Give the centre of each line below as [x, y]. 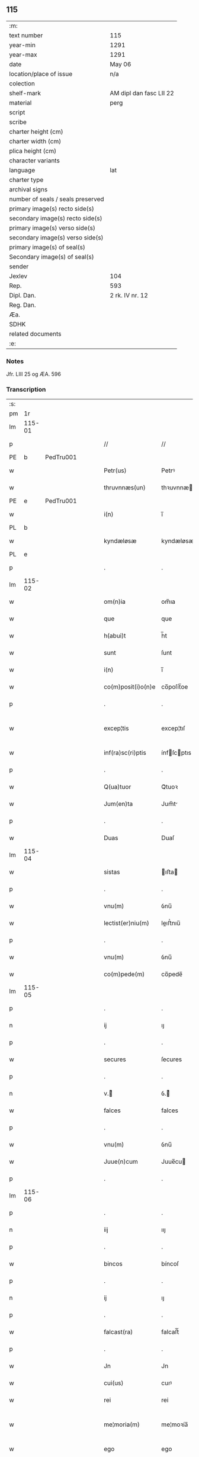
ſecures [172, 1059]
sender [19, 266]
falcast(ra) [118, 1332]
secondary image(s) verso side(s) [56, 238]
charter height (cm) [36, 132]
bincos [113, 1264]
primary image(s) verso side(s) [52, 228]
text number [26, 35]
